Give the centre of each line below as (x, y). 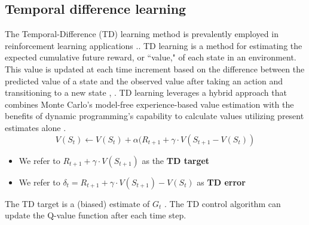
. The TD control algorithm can (223, 203)
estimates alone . (36, 127)
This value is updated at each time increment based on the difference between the (155, 69)
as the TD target (176, 160)
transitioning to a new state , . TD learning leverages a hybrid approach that (146, 92)
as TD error (221, 182)
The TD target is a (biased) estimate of (77, 203)
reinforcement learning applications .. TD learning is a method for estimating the (154, 45)
